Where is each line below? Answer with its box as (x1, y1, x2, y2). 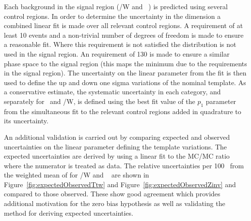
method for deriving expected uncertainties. (4, 207, 133, 218)
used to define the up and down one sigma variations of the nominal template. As (4, 77, 246, 87)
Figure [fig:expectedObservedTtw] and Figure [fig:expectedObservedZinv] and (4, 179, 236, 189)
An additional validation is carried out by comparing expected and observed (4, 132, 230, 142)
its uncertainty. (4, 116, 48, 126)
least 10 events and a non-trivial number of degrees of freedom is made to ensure (4, 29, 244, 40)
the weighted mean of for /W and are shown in (4, 170, 149, 180)
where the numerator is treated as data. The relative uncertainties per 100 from (4, 160, 244, 170)
